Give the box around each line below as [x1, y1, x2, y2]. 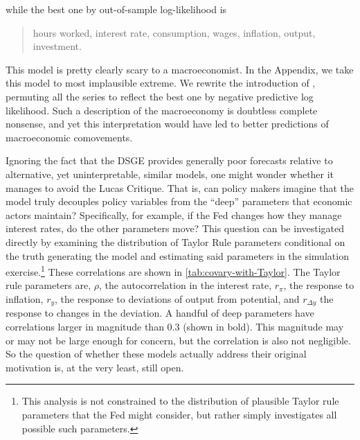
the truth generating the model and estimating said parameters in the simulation [6, 248, 349, 263]
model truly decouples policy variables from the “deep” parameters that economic [6, 194, 352, 209]
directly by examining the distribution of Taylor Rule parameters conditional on [6, 234, 345, 249]
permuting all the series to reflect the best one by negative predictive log [6, 89, 314, 103]
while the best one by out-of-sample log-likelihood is [6, 2, 227, 16]
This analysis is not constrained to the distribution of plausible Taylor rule [21, 394, 339, 408]
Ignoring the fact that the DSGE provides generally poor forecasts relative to [6, 153, 333, 168]
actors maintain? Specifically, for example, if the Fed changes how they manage [6, 207, 342, 222]
